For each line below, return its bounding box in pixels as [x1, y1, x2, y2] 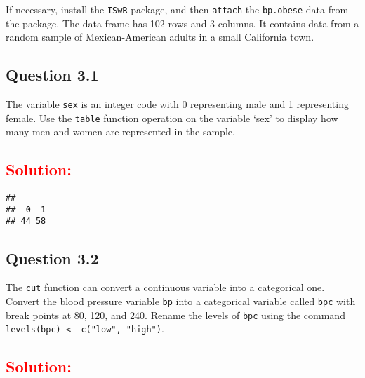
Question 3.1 [6, 64, 99, 86]
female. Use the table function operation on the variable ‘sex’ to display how [6, 110, 338, 125]
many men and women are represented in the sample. [6, 124, 235, 139]
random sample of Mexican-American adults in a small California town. [6, 29, 314, 44]
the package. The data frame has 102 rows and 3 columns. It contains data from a [6, 15, 359, 30]
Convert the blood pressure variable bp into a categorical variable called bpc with [6, 293, 356, 308]
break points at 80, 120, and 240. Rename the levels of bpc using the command [6, 307, 345, 322]
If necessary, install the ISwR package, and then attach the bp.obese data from [6, 2, 349, 16]
